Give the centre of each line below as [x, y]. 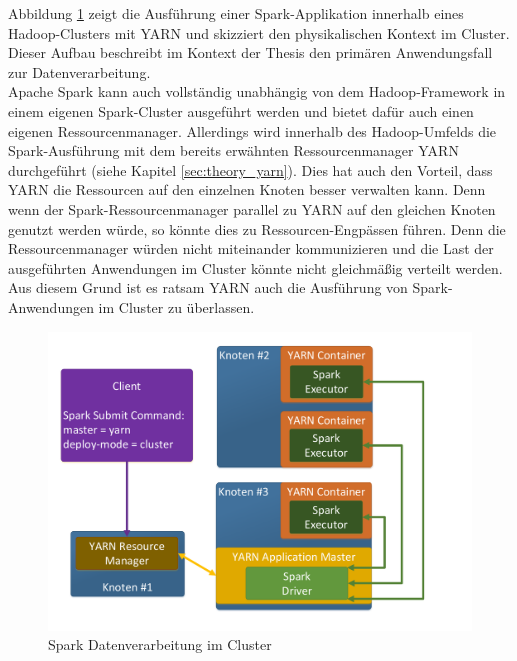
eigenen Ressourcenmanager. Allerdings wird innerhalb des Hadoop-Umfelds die [252, 130]
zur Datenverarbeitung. [79, 71]
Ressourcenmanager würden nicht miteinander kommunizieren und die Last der [251, 248]
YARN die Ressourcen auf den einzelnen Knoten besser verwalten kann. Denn [247, 189]
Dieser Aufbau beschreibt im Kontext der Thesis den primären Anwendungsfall [250, 52]
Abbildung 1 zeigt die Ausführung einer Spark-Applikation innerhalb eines [236, 13]
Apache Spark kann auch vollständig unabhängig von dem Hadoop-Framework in [257, 91]
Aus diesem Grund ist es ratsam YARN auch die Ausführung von [208, 287]
